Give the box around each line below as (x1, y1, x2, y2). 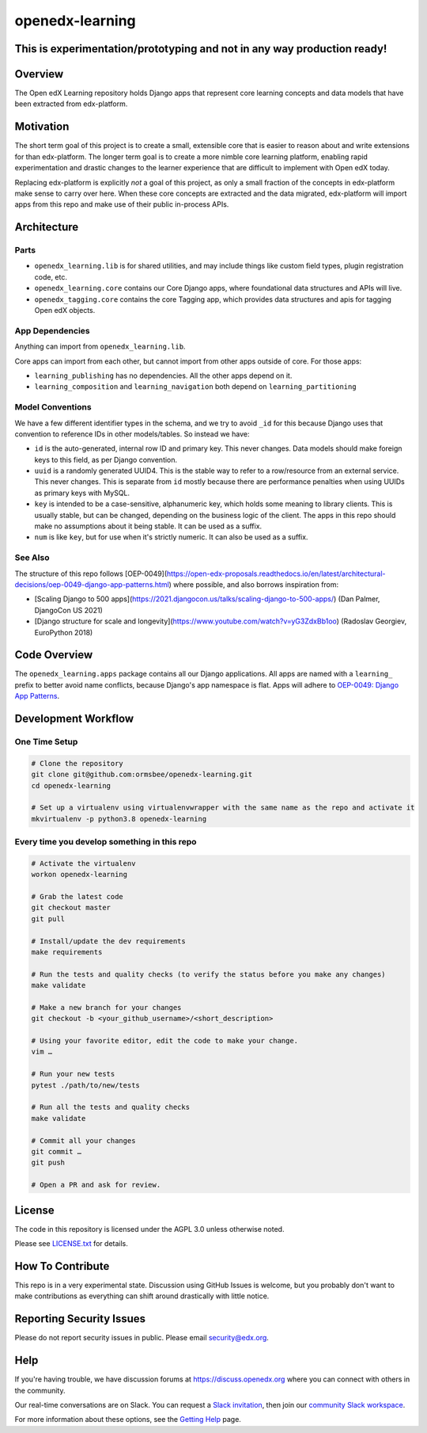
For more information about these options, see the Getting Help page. (14, 1415, 241, 1424)
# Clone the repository (31, 759, 124, 768)
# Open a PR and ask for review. (31, 1180, 161, 1190)
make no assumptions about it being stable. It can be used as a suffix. (34, 521, 263, 531)
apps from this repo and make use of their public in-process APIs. (14, 200, 229, 209)
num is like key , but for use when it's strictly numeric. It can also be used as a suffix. (34, 532, 308, 542)
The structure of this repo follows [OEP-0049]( (14, 569, 168, 578)
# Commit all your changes (31, 1136, 136, 1145)
